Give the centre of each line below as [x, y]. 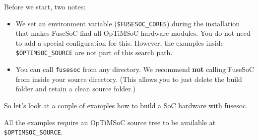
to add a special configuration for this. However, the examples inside [120, 42]
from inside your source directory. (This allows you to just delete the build [129, 79]
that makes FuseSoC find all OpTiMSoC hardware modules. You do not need [133, 33]
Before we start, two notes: [45, 6]
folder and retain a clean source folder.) [76, 89]
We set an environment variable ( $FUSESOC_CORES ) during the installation [128, 23]
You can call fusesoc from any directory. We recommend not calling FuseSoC [135, 69]
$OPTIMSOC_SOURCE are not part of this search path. [94, 52]
